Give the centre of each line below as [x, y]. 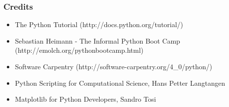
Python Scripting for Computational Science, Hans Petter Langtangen [120, 83]
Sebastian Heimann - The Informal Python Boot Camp [97, 40]
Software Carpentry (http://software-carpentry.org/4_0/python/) [114, 66]
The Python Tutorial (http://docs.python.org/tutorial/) [99, 24]
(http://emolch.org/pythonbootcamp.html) [79, 50]
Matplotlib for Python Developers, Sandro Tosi [85, 99]
